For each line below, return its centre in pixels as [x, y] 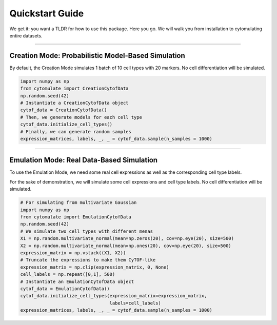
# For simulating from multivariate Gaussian [78, 203]
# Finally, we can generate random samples [76, 131]
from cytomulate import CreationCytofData [74, 89]
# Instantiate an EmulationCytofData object [77, 281]
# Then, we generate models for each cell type [81, 117]
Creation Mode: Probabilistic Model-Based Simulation [97, 56]
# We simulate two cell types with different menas [87, 231]
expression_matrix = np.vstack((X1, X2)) [73, 253]
